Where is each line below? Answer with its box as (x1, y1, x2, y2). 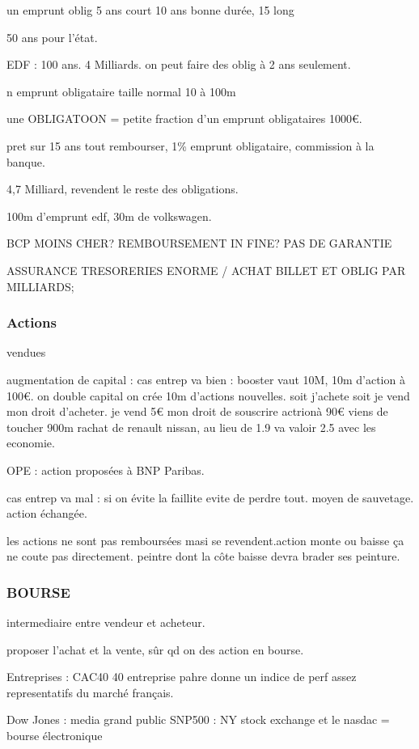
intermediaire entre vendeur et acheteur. (6, 614, 205, 631)
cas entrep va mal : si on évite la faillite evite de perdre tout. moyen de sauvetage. (6, 489, 414, 506)
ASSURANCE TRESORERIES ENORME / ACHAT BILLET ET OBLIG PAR (6, 261, 406, 278)
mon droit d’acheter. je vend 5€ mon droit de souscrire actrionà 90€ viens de (6, 403, 388, 420)
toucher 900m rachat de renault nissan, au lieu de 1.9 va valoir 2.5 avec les (6, 418, 376, 435)
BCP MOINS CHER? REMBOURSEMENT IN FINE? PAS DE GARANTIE (6, 235, 392, 252)
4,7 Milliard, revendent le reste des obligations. (6, 180, 239, 197)
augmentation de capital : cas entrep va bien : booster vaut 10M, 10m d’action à (6, 370, 405, 387)
